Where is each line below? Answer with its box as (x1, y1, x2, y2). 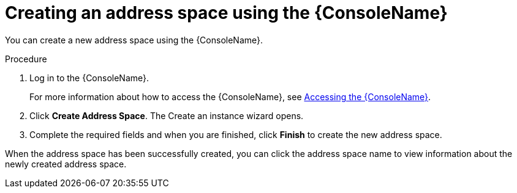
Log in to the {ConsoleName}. (29, 72, 149, 83)
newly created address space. (5, 158, 127, 169)
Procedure (5, 53, 47, 64)
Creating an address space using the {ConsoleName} (5, 2, 448, 23)
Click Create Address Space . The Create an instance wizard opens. (29, 110, 304, 121)
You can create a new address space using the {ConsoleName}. (5, 34, 263, 45)
